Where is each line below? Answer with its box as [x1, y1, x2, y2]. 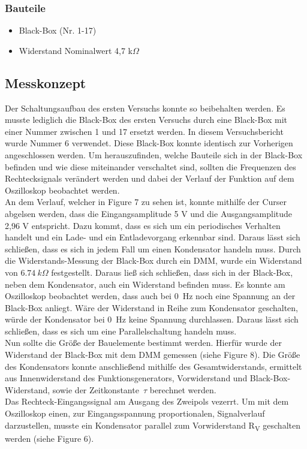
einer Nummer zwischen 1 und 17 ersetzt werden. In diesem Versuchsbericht [5, 125, 284, 137]
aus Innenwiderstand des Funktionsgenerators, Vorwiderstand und [5, 372, 248, 384]
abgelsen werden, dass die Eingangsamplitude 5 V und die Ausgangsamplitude [5, 207, 293, 219]
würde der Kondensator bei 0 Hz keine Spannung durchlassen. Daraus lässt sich [5, 313, 299, 326]
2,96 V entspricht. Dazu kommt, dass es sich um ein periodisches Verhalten [5, 219, 281, 231]
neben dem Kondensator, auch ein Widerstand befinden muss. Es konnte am [5, 278, 285, 290]
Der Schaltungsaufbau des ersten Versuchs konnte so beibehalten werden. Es [5, 101, 285, 114]
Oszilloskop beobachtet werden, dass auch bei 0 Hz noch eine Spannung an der [5, 290, 296, 302]
